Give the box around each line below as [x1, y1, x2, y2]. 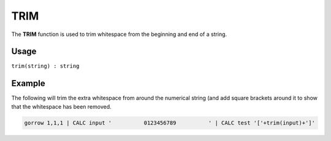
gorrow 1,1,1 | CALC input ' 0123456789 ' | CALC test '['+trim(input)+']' [24, 119, 316, 126]
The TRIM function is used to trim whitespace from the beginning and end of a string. [11, 31, 227, 38]
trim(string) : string [11, 63, 80, 70]
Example [11, 78, 45, 89]
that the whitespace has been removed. [11, 103, 112, 110]
